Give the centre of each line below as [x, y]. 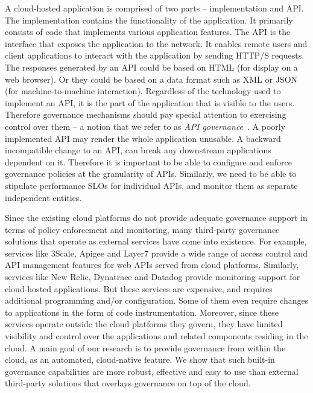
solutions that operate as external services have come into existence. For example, [156, 241]
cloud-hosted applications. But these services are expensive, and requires [139, 288]
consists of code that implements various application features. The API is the [148, 32]
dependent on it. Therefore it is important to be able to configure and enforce [148, 161]
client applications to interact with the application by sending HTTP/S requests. [155, 55]
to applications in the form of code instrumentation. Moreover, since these [142, 312]
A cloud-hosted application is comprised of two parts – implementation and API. [154, 8]
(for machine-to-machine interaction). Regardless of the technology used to [143, 91]
